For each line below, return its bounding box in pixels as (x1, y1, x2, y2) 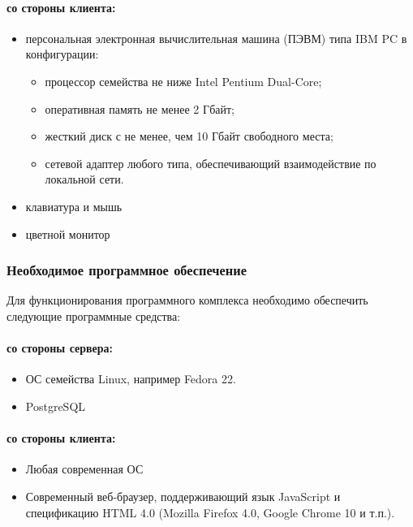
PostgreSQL (25, 397, 86, 414)
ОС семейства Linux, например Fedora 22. (25, 370, 236, 387)
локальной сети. (45, 171, 124, 188)
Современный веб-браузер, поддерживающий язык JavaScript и (25, 487, 341, 504)
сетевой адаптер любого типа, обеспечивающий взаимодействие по (45, 154, 376, 171)
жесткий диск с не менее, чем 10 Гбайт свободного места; (45, 127, 333, 145)
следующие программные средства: (6, 307, 181, 324)
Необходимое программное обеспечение (6, 260, 247, 280)
